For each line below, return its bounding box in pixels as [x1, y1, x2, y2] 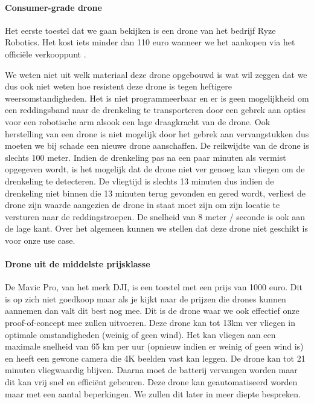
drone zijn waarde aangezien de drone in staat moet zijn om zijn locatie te [5, 198, 280, 211]
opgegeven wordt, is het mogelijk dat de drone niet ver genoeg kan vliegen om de [5, 163, 305, 175]
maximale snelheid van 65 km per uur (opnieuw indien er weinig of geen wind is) [5, 340, 304, 353]
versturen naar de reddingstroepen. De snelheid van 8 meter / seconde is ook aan [5, 210, 306, 223]
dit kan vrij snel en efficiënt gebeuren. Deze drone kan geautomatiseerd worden [5, 376, 298, 388]
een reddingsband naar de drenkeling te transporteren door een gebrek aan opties [5, 103, 306, 116]
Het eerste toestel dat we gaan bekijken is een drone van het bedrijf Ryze [5, 24, 276, 36]
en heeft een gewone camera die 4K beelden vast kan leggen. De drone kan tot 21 [5, 351, 306, 364]
